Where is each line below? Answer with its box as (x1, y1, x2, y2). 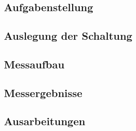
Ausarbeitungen (4, 114, 85, 129)
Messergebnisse (4, 85, 82, 100)
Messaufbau (4, 56, 65, 71)
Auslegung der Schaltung (4, 28, 133, 43)
